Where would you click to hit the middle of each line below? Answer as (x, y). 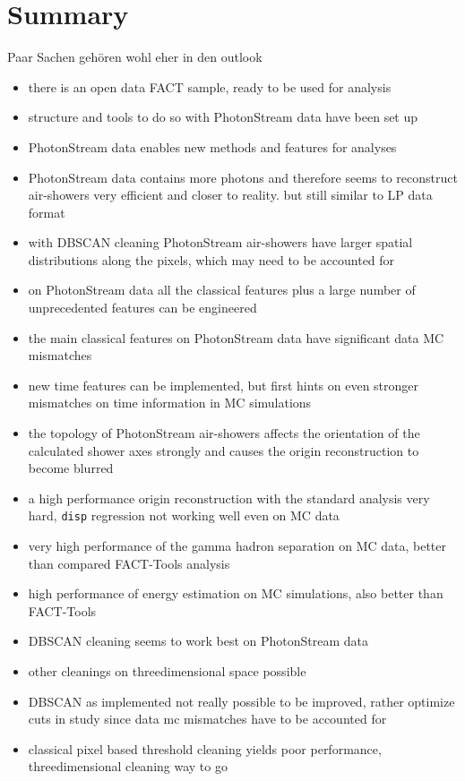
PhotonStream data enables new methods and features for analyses (212, 146)
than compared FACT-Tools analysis (129, 563)
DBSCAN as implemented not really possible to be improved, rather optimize (241, 701)
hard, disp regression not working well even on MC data (184, 515)
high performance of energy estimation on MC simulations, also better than (236, 593)
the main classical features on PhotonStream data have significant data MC (236, 337)
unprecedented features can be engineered (142, 308)
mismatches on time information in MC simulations (170, 403)
